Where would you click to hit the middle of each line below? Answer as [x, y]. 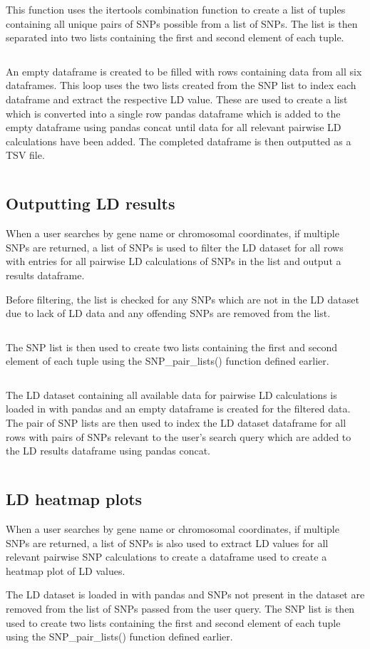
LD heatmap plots [74, 499]
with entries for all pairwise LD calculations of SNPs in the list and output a [174, 261]
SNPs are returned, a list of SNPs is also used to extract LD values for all [167, 542]
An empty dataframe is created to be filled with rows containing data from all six [184, 71]
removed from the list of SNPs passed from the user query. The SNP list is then [180, 609]
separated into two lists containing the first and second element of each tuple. [175, 37]
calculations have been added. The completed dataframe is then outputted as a [179, 141]
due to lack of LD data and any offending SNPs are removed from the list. [168, 313]
